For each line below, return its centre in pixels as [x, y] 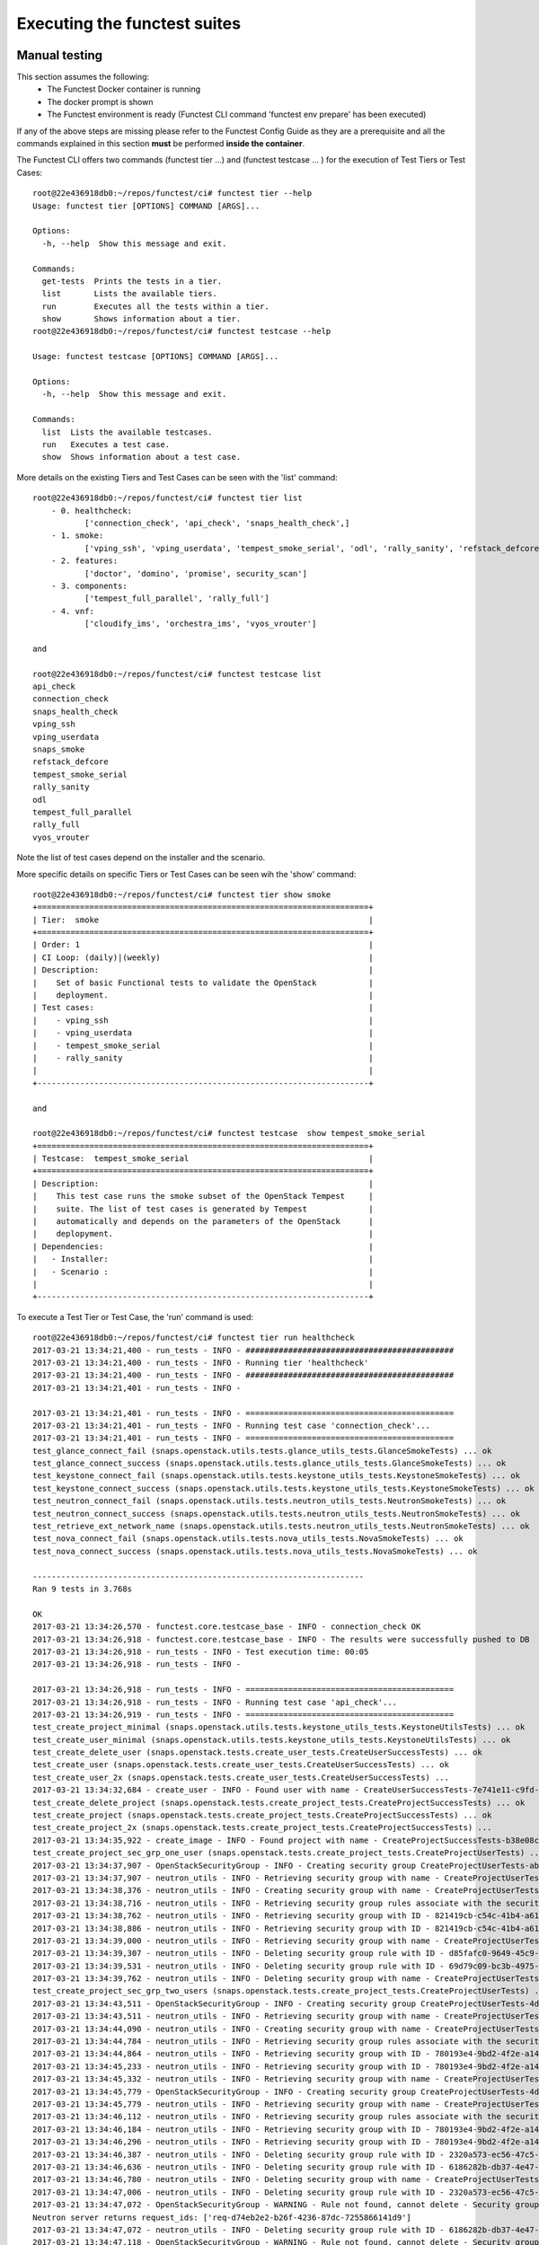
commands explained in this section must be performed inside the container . [161, 144]
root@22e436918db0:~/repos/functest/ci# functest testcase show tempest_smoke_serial [229, 1133]
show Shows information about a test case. [141, 457]
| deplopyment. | [203, 1234]
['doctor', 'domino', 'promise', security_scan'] [195, 573]
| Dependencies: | [203, 1246]
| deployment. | [203, 995]
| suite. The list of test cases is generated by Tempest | [203, 1209]
